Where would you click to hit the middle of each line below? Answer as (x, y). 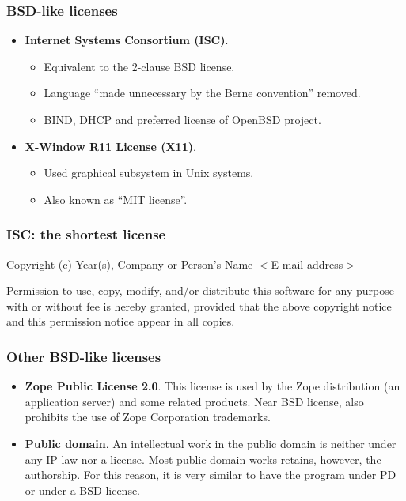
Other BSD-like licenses (84, 356)
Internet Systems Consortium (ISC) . (127, 40)
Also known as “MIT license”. (116, 199)
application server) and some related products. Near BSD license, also (194, 401)
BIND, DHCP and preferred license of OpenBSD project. (182, 119)
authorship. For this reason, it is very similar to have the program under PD (211, 475)
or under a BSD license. (83, 490)
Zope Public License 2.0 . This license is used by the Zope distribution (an (212, 386)
